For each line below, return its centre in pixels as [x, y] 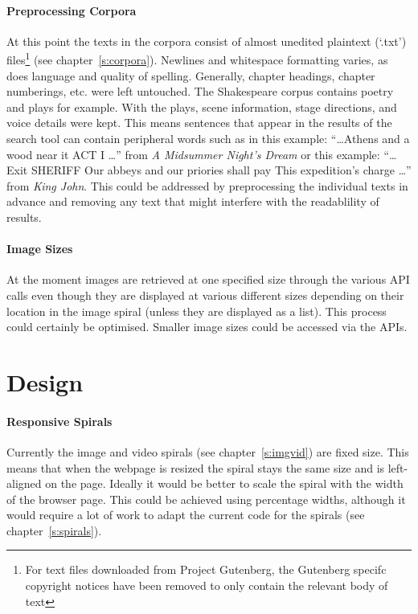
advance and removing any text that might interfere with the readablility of [193, 201]
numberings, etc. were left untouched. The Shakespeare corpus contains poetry [200, 91]
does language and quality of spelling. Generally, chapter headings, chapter [191, 75]
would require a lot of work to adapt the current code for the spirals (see [186, 515]
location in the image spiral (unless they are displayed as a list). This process [197, 311]
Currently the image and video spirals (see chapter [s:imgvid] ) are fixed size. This [208, 451]
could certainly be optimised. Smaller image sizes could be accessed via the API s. [207, 327]
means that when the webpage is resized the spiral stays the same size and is [196, 467]
